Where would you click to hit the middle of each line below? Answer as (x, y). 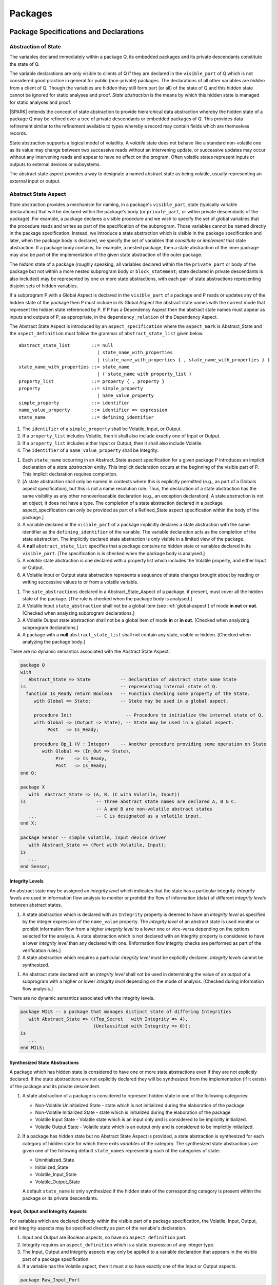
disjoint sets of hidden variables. (44, 286)
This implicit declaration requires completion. (70, 474)
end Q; (28, 773)
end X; (28, 823)
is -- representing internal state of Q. (119, 686)
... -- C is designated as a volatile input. (115, 816)
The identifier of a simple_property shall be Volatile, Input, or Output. (102, 429)
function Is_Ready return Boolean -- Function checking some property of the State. (138, 694)
